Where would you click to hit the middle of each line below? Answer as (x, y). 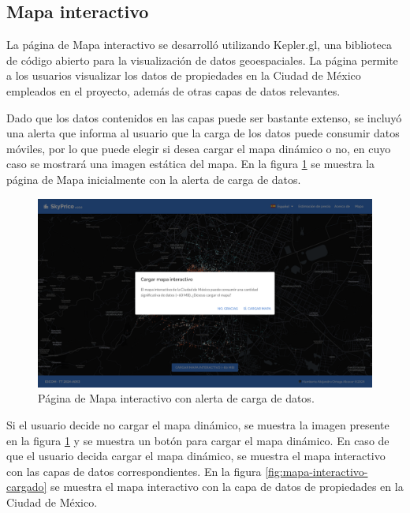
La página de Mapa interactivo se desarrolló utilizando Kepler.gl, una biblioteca (199, 45)
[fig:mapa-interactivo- (317, 471)
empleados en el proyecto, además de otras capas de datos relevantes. (173, 90)
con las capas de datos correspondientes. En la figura (134, 471)
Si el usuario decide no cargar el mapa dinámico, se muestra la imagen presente (198, 425)
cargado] (27, 487)
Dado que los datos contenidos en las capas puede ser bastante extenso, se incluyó (204, 117)
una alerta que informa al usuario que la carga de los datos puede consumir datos (203, 133)
